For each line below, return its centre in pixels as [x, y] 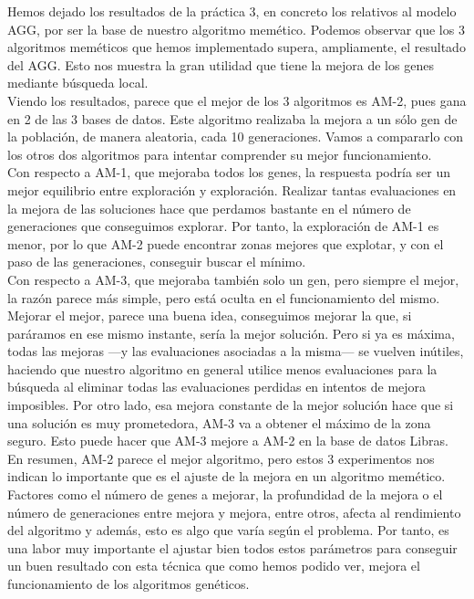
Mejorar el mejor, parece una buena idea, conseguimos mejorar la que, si [210, 315]
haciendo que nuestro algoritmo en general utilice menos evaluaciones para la [222, 368]
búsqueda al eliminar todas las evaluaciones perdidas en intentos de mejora [217, 387]
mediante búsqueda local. [78, 83]
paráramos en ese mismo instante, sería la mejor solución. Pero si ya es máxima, [231, 333]
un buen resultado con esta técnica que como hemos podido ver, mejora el [214, 566]
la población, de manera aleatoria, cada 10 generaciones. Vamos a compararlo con [236, 137]
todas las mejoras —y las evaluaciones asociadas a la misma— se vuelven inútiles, [236, 351]
